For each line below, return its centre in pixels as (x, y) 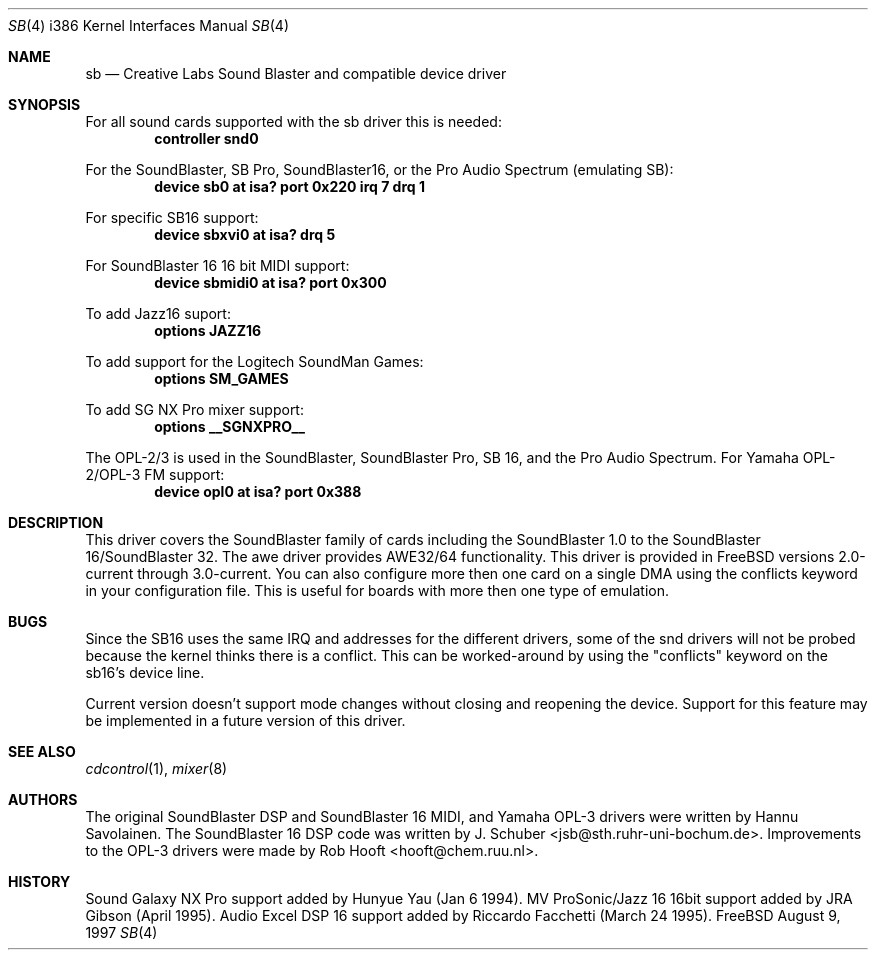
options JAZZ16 (208, 330)
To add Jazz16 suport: (158, 313)
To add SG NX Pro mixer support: (194, 409)
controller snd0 (206, 138)
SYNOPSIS (44, 104)
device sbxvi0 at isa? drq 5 (245, 234)
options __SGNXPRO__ (229, 426)
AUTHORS (43, 799)
